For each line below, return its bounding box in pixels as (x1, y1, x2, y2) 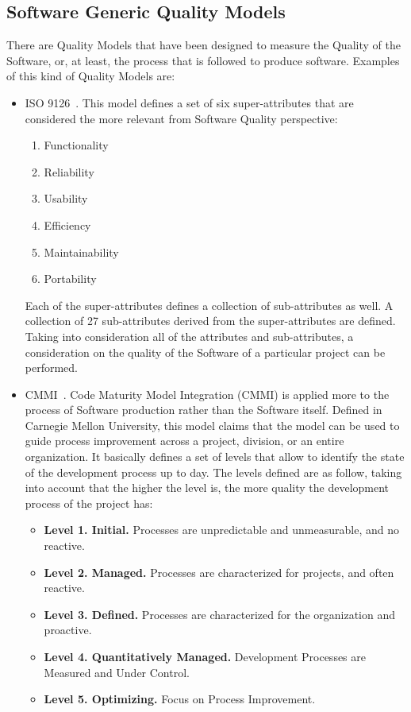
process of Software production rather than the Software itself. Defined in (25, 401, 382, 418)
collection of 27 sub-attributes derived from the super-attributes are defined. (25, 312, 396, 329)
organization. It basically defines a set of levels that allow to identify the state (25, 448, 405, 465)
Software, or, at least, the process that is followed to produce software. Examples (6, 52, 400, 68)
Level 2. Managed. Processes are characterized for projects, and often (44, 563, 394, 580)
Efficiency (44, 216, 91, 233)
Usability (44, 190, 88, 207)
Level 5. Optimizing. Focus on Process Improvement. (44, 691, 316, 707)
